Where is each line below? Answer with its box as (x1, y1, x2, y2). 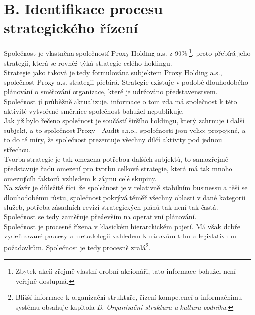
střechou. (4, 144, 31, 154)
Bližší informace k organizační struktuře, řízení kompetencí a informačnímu (15, 292, 242, 302)
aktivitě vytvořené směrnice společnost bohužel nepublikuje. (4, 105, 184, 116)
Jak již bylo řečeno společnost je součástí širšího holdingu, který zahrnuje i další (4, 115, 245, 126)
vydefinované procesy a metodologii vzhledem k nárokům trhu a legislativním (4, 231, 236, 241)
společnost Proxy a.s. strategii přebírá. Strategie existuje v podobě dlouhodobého (4, 77, 248, 87)
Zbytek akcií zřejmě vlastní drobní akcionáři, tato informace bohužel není (15, 266, 236, 276)
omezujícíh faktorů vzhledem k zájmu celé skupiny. (4, 173, 157, 183)
